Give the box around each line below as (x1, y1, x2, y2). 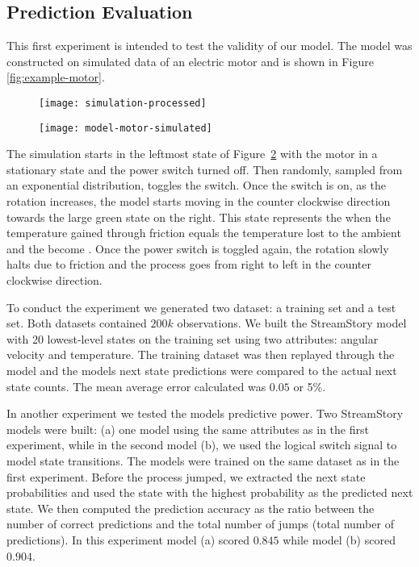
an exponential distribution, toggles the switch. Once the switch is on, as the (6, 177, 386, 194)
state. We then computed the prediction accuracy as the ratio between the (6, 499, 375, 516)
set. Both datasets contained (6, 315, 147, 331)
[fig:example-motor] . (6, 69, 105, 85)
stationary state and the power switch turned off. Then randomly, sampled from (6, 161, 403, 177)
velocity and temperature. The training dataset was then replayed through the (6, 346, 395, 363)
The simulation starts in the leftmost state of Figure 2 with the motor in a (6, 145, 378, 162)
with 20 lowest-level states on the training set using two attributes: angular (6, 330, 379, 347)
